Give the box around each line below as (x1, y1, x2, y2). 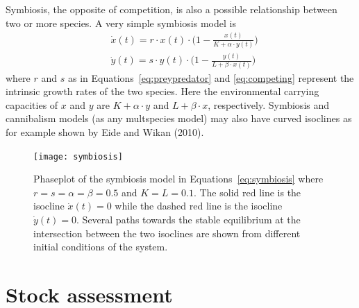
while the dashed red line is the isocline (115, 198, 283, 213)
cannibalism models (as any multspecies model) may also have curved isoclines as (6, 111, 352, 126)
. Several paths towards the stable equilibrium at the (76, 212, 301, 226)
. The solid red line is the (193, 185, 301, 199)
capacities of (6, 97, 58, 112)
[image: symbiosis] (33, 151, 123, 162)
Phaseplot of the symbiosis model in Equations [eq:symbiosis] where (33, 171, 324, 186)
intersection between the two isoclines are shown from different (33, 225, 301, 240)
